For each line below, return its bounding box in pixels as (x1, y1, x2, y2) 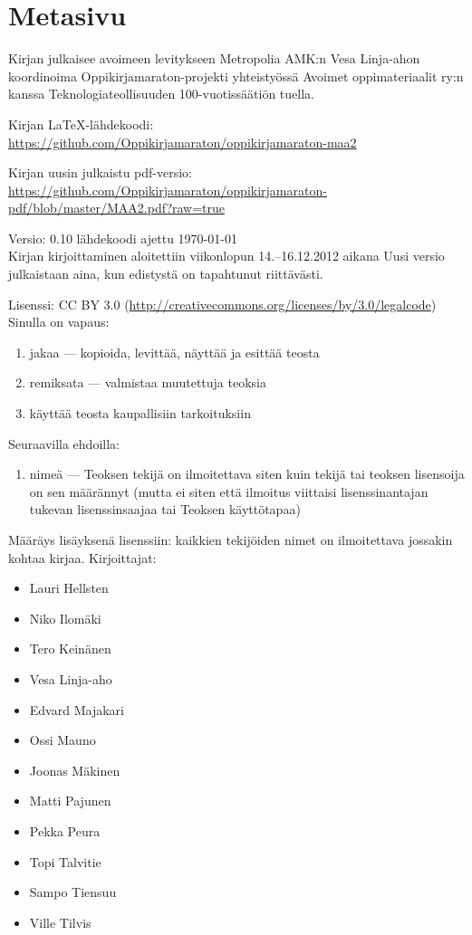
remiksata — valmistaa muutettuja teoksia (29, 373, 266, 392)
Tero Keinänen (29, 639, 111, 658)
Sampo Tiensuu (29, 883, 117, 902)
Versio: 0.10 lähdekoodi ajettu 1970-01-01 (8, 228, 237, 247)
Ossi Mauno (29, 730, 96, 749)
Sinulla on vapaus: (8, 312, 110, 331)
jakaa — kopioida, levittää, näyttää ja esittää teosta (29, 342, 320, 361)
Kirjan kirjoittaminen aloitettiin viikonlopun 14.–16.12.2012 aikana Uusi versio (8, 246, 445, 265)
